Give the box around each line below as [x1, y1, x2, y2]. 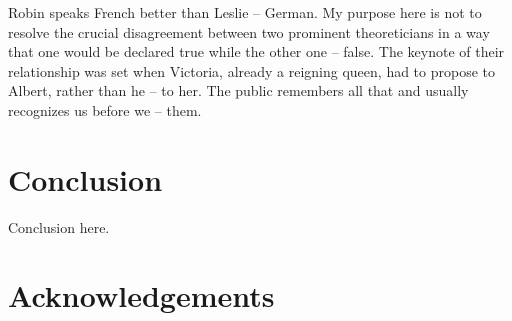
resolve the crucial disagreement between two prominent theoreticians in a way [8, 21, 490, 42]
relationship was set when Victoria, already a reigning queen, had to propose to [8, 60, 496, 81]
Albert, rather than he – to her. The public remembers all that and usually [8, 80, 469, 101]
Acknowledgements [8, 275, 275, 316]
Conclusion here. [8, 216, 110, 237]
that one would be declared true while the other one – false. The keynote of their [8, 41, 505, 62]
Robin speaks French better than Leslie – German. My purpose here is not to [8, 2, 482, 22]
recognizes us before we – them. [8, 99, 202, 120]
